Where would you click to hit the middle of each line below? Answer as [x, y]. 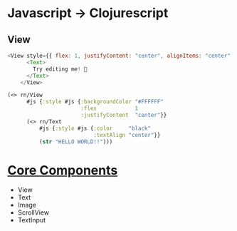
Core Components [63, 170]
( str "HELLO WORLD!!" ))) [76, 142]
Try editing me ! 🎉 [60, 69]
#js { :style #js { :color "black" [95, 128]
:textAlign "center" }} [127, 135]
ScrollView [33, 212]
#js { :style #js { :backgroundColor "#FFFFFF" [95, 102]
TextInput [32, 220]
